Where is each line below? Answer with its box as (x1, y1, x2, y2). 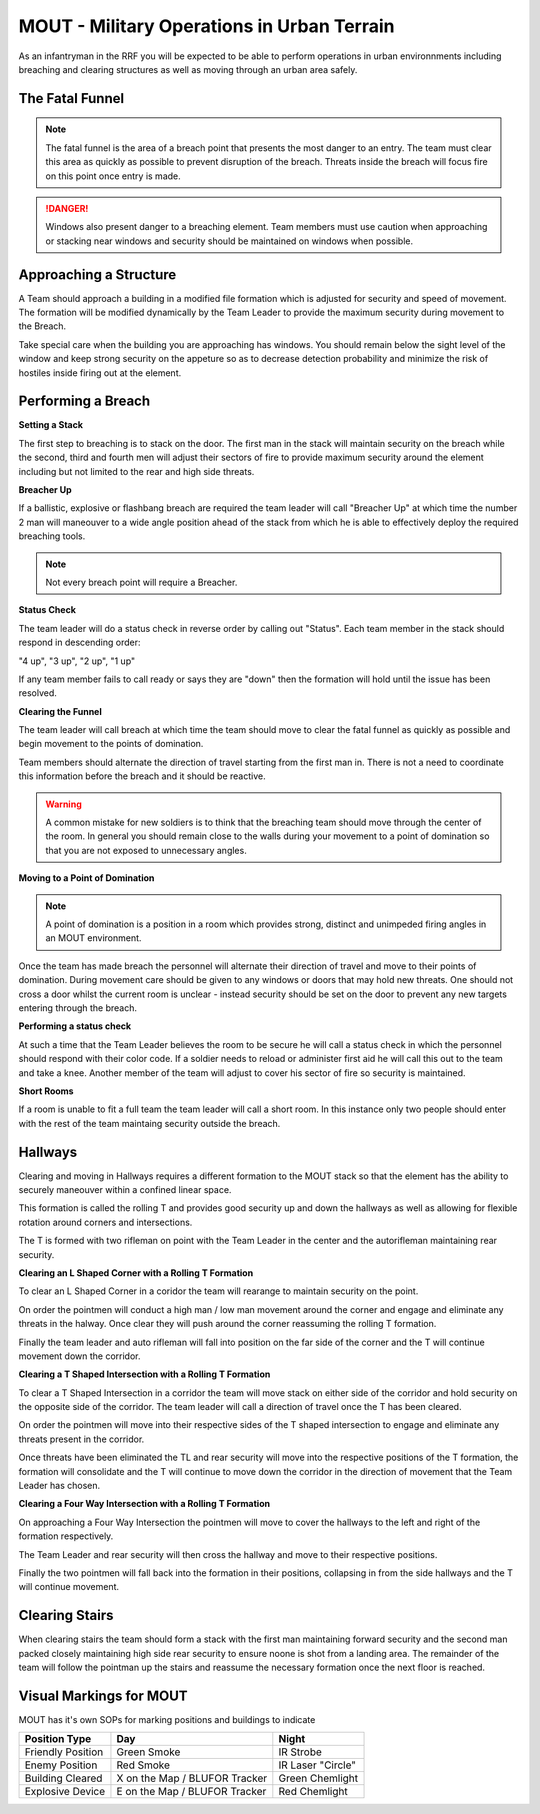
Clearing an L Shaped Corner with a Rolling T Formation (18, 1266, 254, 1279)
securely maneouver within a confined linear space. (18, 1183, 232, 1195)
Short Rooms (18, 1085, 74, 1097)
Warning (45, 798, 82, 810)
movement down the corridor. (18, 1350, 141, 1362)
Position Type (24, 1732, 92, 1746)
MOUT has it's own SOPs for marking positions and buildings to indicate (18, 1713, 316, 1725)
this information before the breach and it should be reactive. (18, 770, 266, 782)
